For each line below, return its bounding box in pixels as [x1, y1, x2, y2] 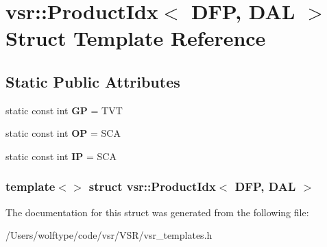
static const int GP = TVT [5, 103, 123, 117]
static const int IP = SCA [5, 148, 117, 163]
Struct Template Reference [5, 24, 266, 52]
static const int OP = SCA [5, 126, 121, 140]
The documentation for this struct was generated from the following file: [5, 205, 309, 219]
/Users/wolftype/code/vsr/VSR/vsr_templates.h [5, 228, 213, 242]
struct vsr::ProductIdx [88, 178, 216, 195]
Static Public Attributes [5, 70, 180, 92]
